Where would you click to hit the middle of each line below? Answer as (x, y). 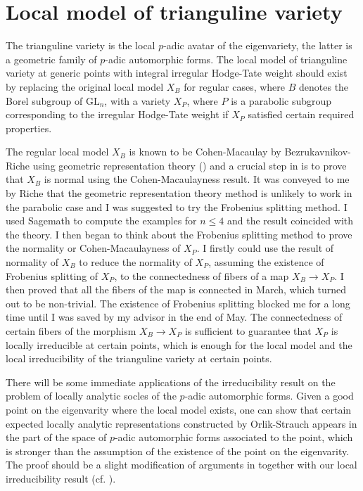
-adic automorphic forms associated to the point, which (234, 437)
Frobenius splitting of (52, 275)
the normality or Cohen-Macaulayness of (93, 248)
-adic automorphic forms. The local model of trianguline (226, 59)
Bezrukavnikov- (318, 152)
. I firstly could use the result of (265, 248)
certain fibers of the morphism (71, 331)
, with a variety (138, 100)
